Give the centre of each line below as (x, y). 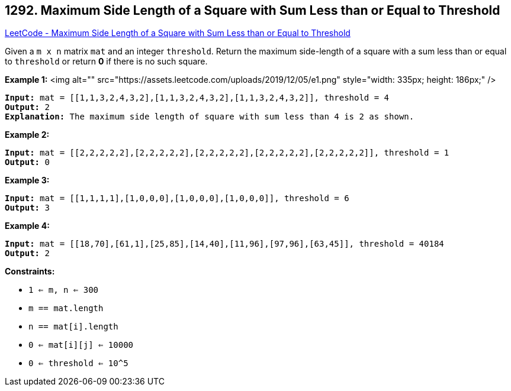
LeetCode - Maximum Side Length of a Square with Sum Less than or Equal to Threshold (178, 33)
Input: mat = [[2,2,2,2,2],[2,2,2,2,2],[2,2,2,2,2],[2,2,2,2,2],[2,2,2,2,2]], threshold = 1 (227, 153)
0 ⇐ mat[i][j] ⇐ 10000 (81, 345)
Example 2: (27, 135)
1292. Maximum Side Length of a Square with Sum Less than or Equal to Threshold (253, 10)
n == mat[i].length (73, 327)
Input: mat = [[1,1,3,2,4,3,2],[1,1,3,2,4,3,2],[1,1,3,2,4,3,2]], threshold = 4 (197, 98)
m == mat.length (66, 308)
